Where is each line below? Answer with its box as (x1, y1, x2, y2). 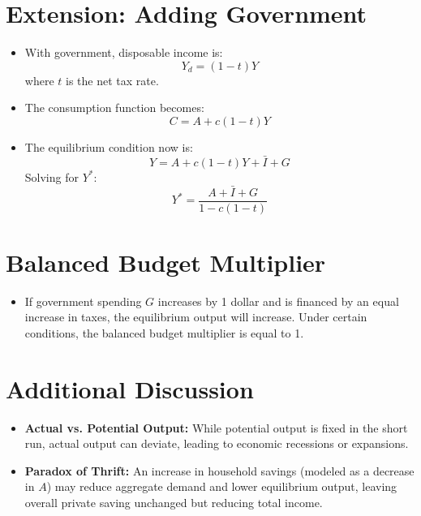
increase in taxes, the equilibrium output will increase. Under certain (24, 308, 367, 325)
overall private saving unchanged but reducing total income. (24, 494, 323, 510)
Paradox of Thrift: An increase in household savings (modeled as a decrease (24, 462, 415, 479)
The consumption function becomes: (24, 99, 204, 116)
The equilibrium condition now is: (24, 138, 193, 155)
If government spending (24, 292, 142, 309)
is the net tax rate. (66, 71, 159, 88)
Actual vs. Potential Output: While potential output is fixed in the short (24, 419, 408, 436)
